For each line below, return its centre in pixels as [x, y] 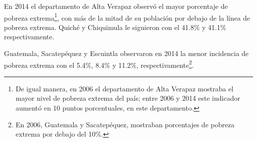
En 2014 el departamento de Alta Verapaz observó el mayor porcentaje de [116, 6]
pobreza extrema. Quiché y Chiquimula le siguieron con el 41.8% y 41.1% [115, 27]
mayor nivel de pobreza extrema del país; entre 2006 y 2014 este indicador [128, 98]
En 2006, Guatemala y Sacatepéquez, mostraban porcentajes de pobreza [125, 124]
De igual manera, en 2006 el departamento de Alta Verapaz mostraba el [125, 88]
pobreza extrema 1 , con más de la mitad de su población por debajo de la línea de [127, 17]
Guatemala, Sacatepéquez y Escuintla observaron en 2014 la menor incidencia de [126, 53]
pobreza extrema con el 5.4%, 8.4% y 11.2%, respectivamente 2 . [99, 64]
